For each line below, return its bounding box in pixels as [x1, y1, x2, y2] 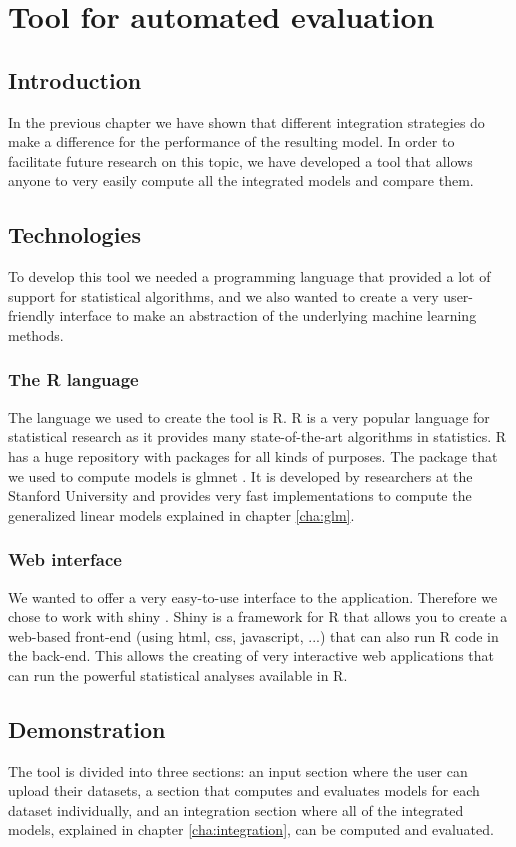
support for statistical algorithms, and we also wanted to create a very [8, 285, 439, 306]
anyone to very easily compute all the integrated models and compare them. [8, 170, 474, 191]
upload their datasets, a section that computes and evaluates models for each [8, 780, 480, 801]
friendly [8, 305, 55, 326]
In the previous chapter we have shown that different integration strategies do [8, 111, 485, 132]
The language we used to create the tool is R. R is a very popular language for [8, 406, 490, 427]
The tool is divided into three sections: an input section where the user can [8, 760, 468, 781]
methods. [8, 324, 64, 345]
